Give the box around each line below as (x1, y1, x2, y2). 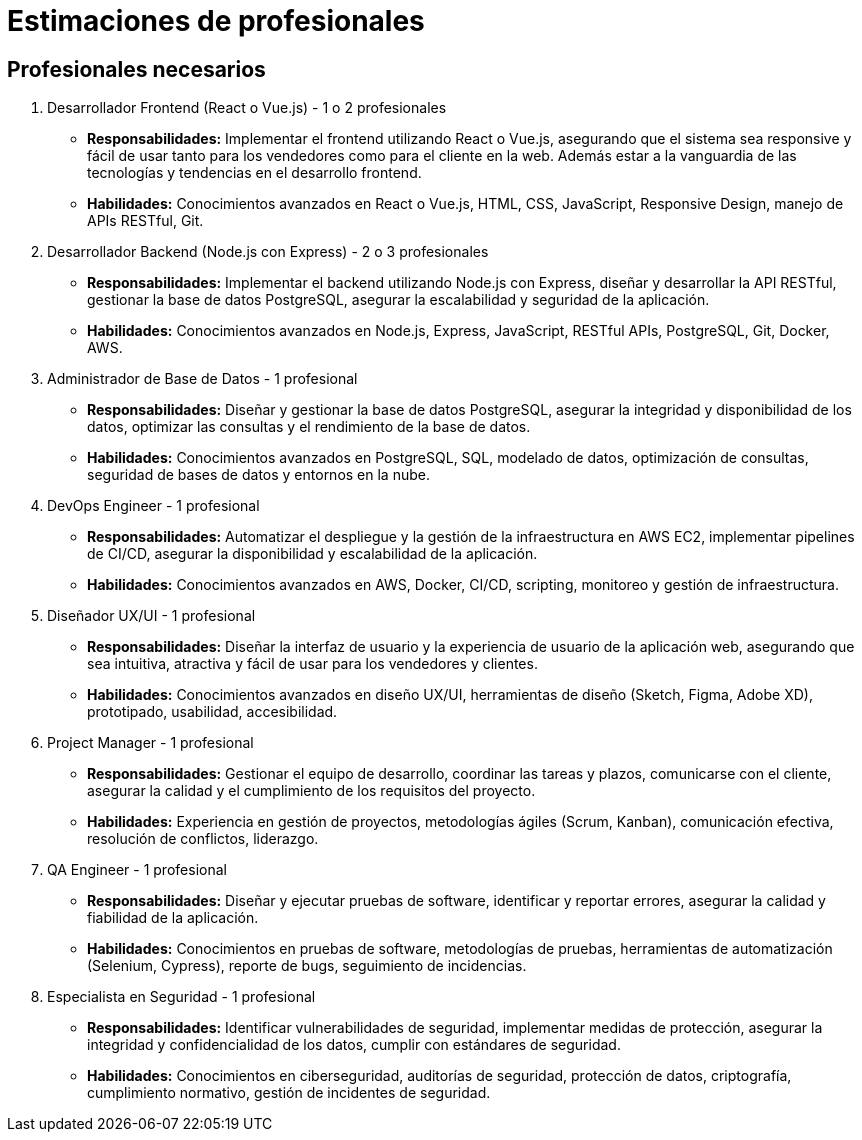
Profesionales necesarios (7, 56, 266, 82)
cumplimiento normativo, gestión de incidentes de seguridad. (87, 1084, 491, 1102)
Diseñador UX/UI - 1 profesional (47, 607, 256, 625)
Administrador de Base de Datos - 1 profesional (47, 370, 358, 388)
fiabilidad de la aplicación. (87, 909, 259, 927)
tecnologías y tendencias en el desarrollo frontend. (87, 164, 422, 182)
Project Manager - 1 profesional (47, 734, 254, 752)
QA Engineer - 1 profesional (47, 861, 227, 879)
